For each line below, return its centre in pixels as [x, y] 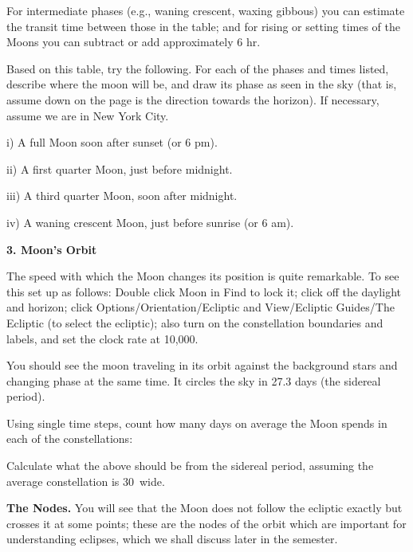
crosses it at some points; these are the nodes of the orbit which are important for [206, 523]
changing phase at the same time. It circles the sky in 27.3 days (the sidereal [194, 380]
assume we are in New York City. [88, 115]
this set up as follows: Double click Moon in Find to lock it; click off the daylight [204, 291]
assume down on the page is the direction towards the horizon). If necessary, [193, 99]
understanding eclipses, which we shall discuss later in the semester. [172, 539]
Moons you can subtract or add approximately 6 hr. [134, 42]
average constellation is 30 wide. [86, 481]
